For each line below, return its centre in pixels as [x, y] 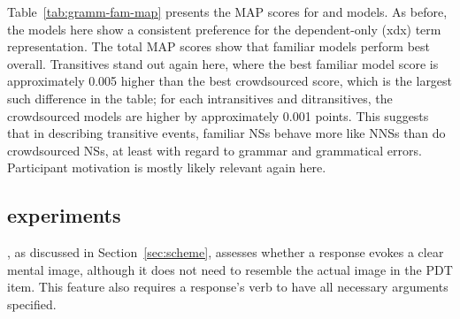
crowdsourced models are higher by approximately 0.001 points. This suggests [218, 115]
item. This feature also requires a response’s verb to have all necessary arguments [228, 287]
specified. [32, 304]
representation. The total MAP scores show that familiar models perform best [219, 46]
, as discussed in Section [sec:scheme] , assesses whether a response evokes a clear [226, 252]
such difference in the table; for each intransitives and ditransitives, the [200, 98]
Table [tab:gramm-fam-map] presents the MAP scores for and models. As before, [227, 11]
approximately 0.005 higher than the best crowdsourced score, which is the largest [230, 81]
